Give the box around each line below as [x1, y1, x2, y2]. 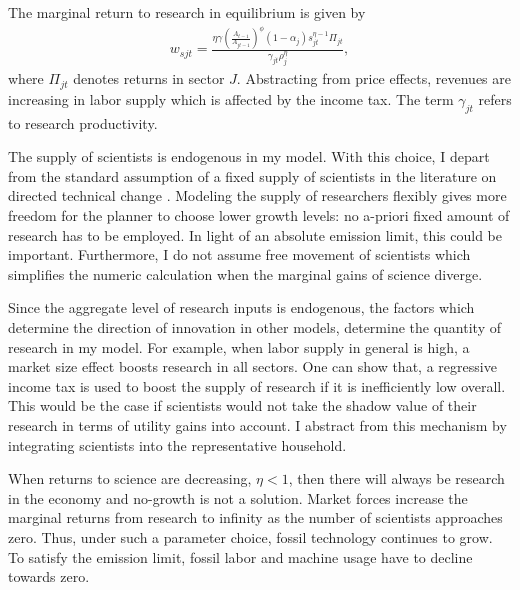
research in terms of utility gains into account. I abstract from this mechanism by [8, 414, 507, 435]
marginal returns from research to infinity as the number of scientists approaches [8, 507, 503, 528]
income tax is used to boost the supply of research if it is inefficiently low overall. [8, 375, 506, 396]
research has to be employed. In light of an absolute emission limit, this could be [8, 224, 503, 245]
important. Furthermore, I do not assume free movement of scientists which [8, 244, 471, 265]
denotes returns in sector [73, 68, 225, 89]
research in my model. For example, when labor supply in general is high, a [8, 336, 470, 357]
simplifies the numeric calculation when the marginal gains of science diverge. [8, 263, 483, 284]
